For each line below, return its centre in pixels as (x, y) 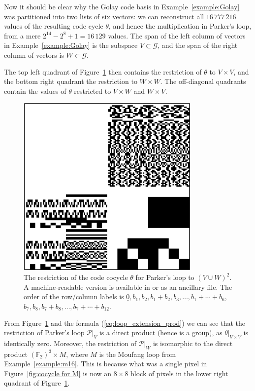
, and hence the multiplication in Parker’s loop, (180, 26)
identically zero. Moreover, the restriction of (70, 343)
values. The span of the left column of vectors (177, 35)
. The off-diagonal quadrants (203, 81)
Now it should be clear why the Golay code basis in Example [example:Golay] (122, 6)
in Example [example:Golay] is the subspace (71, 45)
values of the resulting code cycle (54, 26)
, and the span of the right (198, 45)
